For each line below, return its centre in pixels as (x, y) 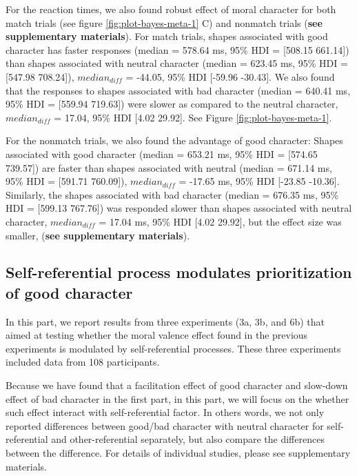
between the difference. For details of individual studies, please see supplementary (178, 453)
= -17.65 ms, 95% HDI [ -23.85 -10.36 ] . (259, 181)
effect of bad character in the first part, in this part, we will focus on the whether (177, 398)
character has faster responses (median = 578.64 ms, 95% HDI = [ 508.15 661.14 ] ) (177, 49)
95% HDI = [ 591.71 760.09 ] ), (67, 181)
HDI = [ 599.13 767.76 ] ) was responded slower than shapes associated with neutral (179, 208)
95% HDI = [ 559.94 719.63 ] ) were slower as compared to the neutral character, (172, 104)
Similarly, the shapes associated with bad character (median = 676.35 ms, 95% (172, 194)
